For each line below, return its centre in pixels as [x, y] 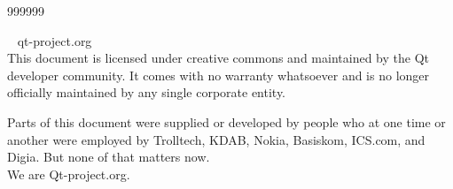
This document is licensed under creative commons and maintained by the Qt [218, 58]
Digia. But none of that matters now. [109, 157]
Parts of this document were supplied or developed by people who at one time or [226, 121]
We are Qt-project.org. [69, 174]
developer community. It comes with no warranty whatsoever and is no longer [219, 75]
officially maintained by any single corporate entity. [147, 92]
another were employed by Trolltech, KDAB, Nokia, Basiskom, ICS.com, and [216, 139]
